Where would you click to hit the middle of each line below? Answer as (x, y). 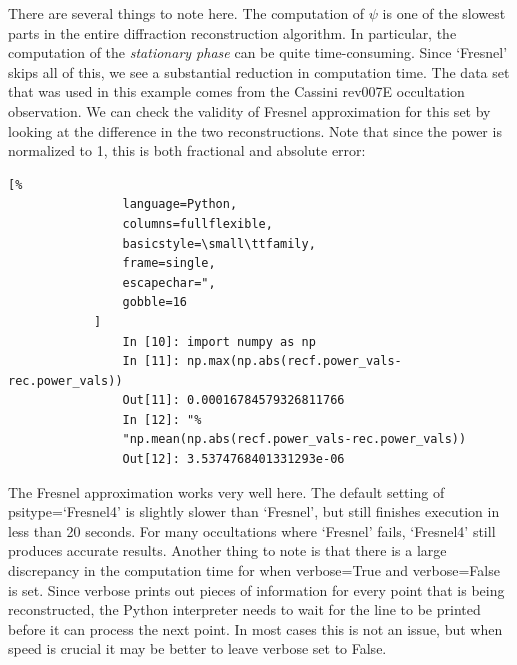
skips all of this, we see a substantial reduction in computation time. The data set (259, 71)
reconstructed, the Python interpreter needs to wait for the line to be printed (244, 609)
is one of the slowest (444, 13)
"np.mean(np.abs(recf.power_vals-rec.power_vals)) (294, 439)
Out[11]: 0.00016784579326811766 (233, 400)
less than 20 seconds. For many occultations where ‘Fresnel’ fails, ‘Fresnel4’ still (252, 530)
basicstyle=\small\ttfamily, (219, 243)
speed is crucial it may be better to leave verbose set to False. (197, 648)
